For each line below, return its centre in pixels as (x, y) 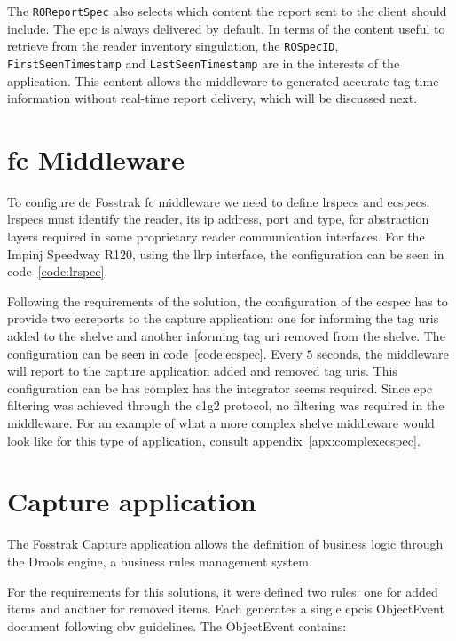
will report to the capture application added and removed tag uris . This (202, 371)
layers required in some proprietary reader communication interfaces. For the (216, 237)
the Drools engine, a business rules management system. (160, 561)
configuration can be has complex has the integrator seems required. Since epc (220, 388)
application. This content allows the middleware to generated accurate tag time (223, 80)
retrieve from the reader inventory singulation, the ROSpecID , (173, 46)
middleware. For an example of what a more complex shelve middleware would (221, 423)
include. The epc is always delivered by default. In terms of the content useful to (226, 28)
